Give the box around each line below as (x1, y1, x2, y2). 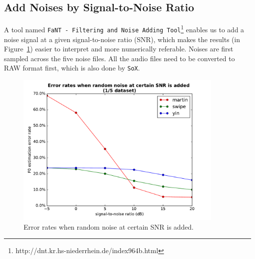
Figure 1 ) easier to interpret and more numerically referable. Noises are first (4, 44, 233, 54)
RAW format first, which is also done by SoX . (4, 63, 140, 73)
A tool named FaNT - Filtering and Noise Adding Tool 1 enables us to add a (4, 23, 244, 34)
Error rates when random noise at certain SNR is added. (24, 221, 194, 232)
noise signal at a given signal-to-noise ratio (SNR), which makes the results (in (4, 34, 240, 44)
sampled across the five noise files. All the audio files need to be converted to (4, 53, 235, 63)
